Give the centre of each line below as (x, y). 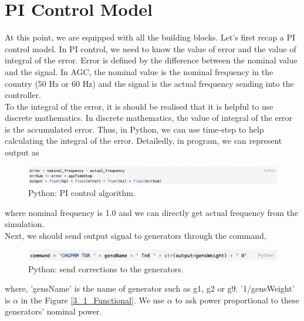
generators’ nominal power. (53, 311)
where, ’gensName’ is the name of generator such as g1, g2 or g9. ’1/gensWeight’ (150, 288)
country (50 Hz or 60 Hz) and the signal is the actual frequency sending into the (149, 83)
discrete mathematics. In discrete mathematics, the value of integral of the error (149, 118)
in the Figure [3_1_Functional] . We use (93, 300)
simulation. (25, 224)
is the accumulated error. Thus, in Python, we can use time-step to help (134, 129)
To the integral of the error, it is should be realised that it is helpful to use (139, 106)
